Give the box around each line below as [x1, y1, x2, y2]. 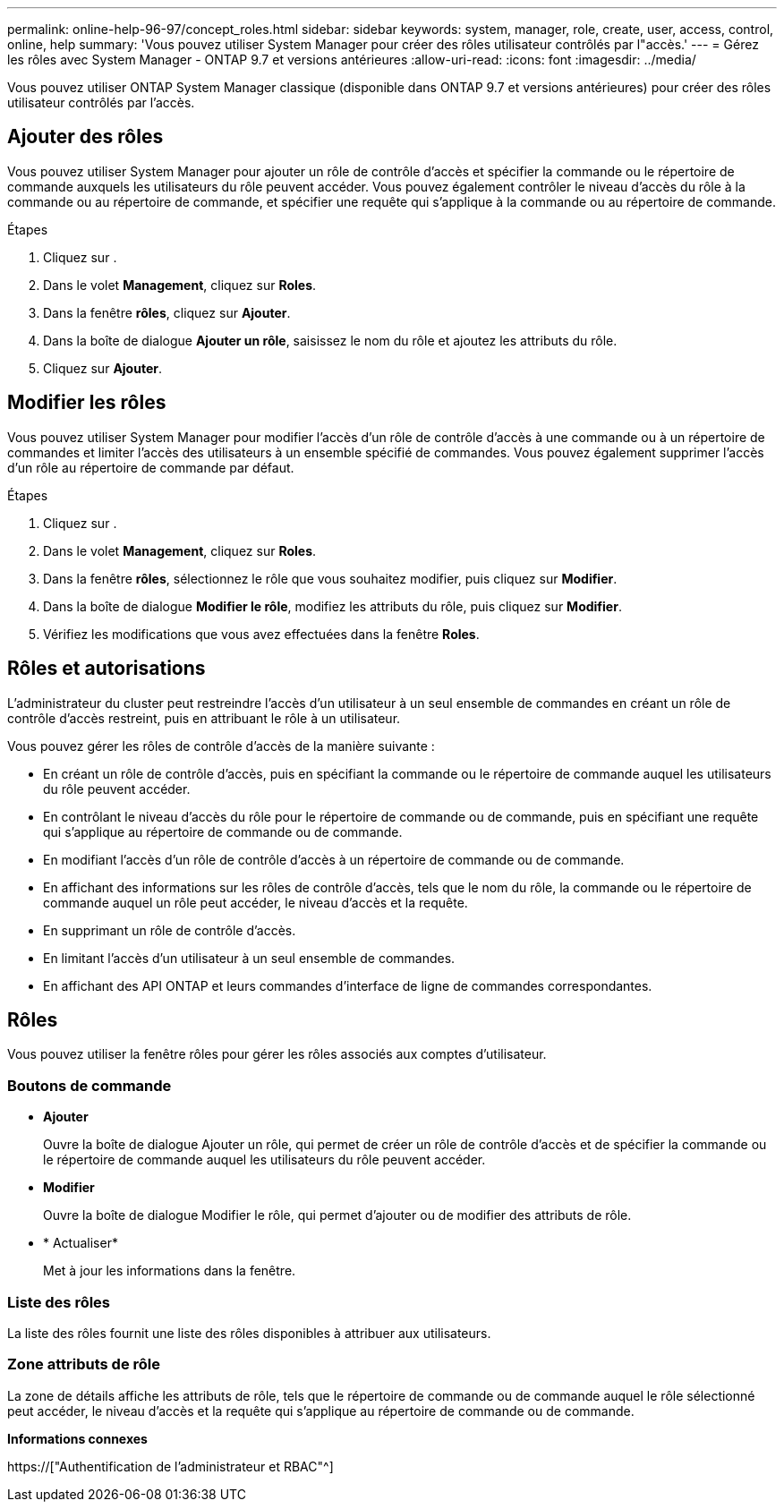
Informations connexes [7, 1430, 148, 1446]
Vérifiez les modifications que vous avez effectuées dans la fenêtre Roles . [43, 626, 480, 642]
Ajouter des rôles [7, 125, 164, 149]
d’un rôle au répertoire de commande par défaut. [7, 459, 294, 475]
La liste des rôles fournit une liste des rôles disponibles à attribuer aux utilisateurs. [7, 1325, 491, 1341]
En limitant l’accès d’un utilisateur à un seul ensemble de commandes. [43, 950, 456, 966]
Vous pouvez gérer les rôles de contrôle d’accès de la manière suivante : [7, 737, 435, 754]
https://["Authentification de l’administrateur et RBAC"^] [7, 1458, 334, 1474]
